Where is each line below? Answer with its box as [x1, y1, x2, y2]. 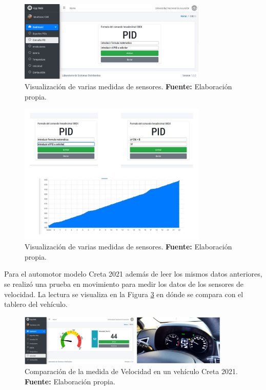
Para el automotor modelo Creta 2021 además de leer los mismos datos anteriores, [4, 268, 262, 279]
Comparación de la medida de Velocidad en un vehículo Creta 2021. [25, 366, 238, 377]
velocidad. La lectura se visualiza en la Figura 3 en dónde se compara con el [4, 288, 243, 299]
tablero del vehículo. [4, 299, 68, 309]
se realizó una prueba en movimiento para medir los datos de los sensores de [4, 278, 243, 289]
